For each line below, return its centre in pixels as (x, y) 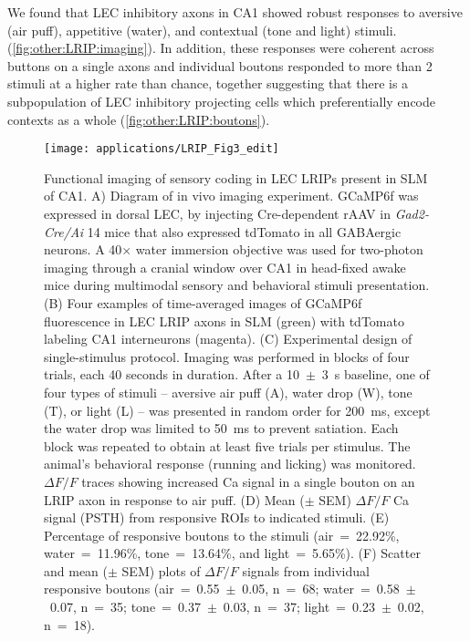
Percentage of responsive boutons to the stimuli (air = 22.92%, (222, 535)
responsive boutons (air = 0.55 (132, 589)
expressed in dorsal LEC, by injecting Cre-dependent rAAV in (217, 213)
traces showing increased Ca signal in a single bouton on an (248, 481)
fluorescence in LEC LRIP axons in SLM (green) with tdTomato (224, 320)
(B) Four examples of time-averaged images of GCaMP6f (203, 302)
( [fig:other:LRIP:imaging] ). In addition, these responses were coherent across (221, 48)
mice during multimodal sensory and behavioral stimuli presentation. (237, 285)
